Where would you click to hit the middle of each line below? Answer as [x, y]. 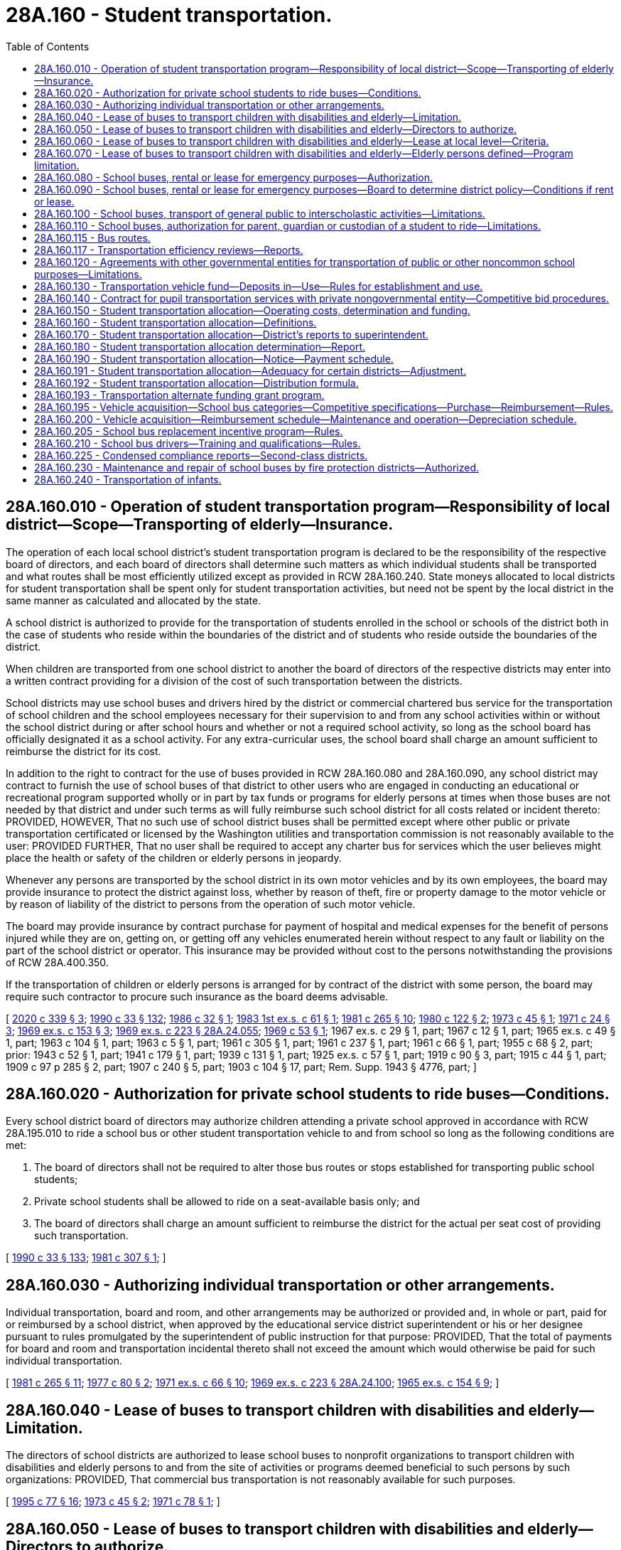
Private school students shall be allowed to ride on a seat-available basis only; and [227, 1202]
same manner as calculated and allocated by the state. [134, 600]
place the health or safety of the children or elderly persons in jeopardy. [174, 857]
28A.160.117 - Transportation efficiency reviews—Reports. [169, 250]
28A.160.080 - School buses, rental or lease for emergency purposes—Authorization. [233, 177]
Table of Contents [48, 46]
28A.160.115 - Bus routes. [92, 237]
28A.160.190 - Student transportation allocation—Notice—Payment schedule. [214, 358]
